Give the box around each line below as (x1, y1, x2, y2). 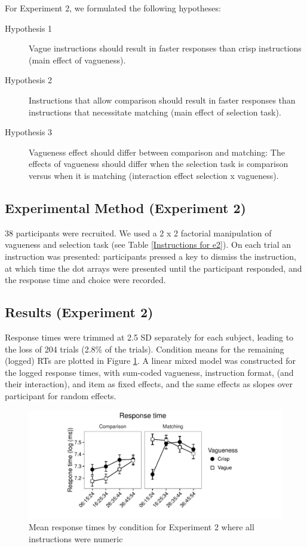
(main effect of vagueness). (29, 53, 126, 66)
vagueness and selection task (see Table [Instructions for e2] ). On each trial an (5, 238, 291, 251)
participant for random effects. (5, 389, 116, 402)
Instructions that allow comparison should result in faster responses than (29, 93, 296, 106)
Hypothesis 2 (5, 74, 53, 86)
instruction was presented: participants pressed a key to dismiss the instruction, (5, 250, 296, 262)
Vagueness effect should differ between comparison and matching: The (29, 145, 285, 158)
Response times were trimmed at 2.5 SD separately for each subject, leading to (5, 330, 294, 343)
